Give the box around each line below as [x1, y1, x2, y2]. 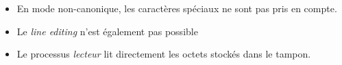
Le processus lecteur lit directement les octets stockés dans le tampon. [16, 47, 311, 61]
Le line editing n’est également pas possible [16, 24, 198, 38]
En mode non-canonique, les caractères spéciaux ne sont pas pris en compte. [16, 1, 337, 15]
